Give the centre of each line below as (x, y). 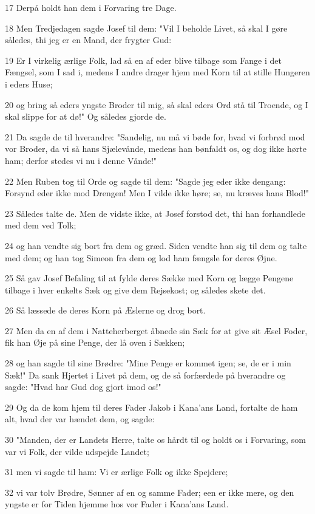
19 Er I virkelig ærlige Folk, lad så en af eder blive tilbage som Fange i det (143, 60)
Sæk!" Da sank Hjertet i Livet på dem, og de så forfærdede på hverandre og (145, 375)
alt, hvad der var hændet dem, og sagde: (80, 419)
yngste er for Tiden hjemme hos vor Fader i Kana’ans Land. (117, 504)
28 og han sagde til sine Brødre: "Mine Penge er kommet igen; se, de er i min (148, 363)
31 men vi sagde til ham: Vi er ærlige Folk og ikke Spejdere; (117, 472)
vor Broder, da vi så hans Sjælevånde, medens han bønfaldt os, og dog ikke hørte (156, 149)
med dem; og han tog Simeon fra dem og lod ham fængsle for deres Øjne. (141, 257)
